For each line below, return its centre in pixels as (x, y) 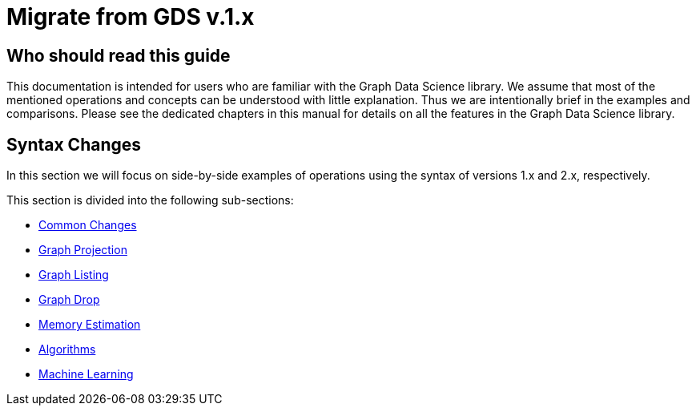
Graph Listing (74, 275)
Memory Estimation (90, 325)
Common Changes (88, 225)
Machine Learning (86, 374)
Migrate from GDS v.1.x (131, 17)
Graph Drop (69, 300)
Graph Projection (83, 250)
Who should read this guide (119, 55)
